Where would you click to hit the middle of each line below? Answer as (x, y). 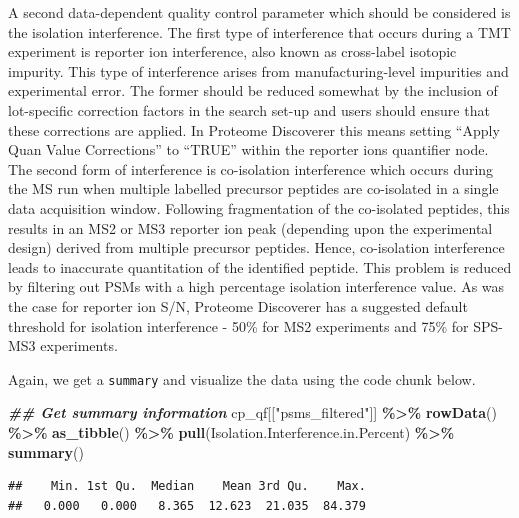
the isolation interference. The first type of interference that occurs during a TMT (259, 31)
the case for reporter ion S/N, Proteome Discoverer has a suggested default (238, 305)
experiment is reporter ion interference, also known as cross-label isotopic (232, 51)
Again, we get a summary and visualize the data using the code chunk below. (242, 378)
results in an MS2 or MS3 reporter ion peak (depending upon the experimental (250, 227)
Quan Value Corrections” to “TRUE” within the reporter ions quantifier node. (248, 149)
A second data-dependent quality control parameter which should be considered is (259, 12)
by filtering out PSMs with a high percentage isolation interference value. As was (256, 286)
